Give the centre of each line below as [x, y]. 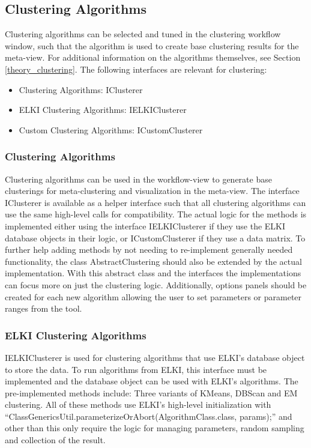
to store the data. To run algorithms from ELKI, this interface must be [136, 369]
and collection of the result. [55, 440]
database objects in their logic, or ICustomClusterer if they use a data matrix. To [155, 238]
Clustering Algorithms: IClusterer [81, 89]
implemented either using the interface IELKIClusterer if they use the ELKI [145, 226]
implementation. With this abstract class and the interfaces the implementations [153, 273]
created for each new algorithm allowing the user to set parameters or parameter [153, 296]
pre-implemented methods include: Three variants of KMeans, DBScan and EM [151, 392]
